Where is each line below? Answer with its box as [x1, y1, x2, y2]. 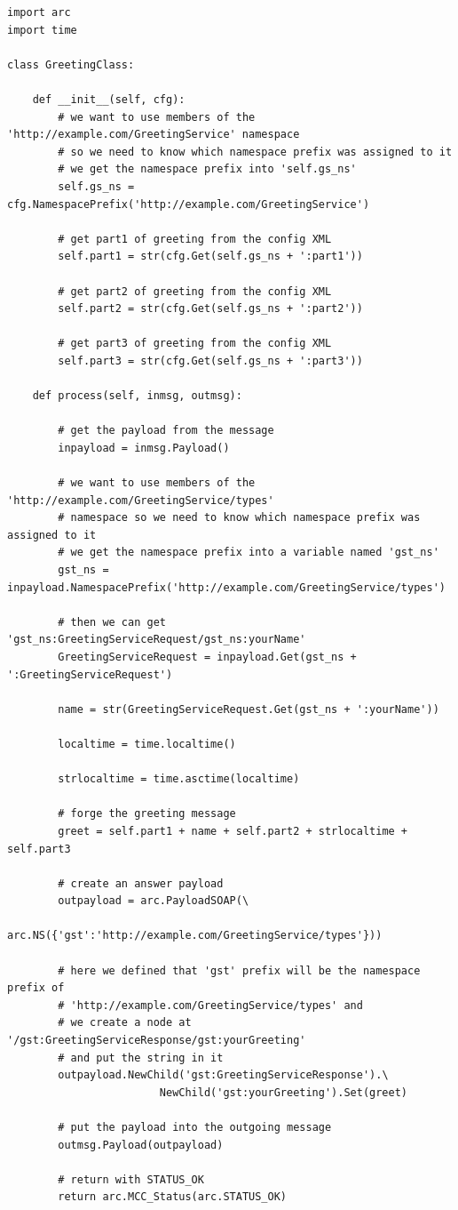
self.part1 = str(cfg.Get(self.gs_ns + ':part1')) [58, 250, 363, 263]
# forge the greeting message [58, 807, 236, 821]
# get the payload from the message [58, 424, 274, 437]
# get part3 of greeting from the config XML [58, 337, 332, 350]
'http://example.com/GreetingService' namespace [7, 128, 300, 141]
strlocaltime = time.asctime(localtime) [58, 773, 300, 786]
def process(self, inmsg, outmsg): [32, 389, 242, 403]
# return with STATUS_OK [58, 1173, 204, 1186]
